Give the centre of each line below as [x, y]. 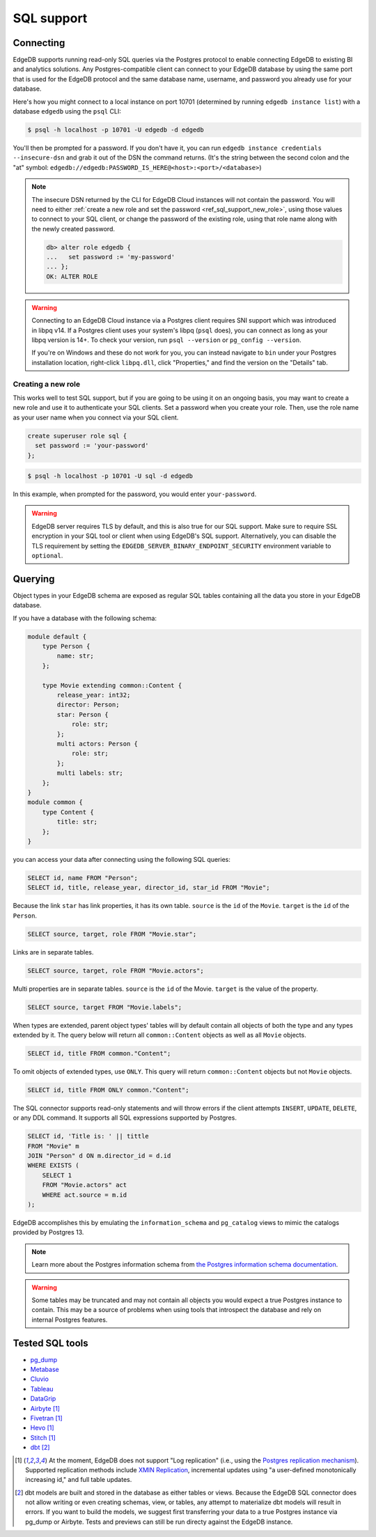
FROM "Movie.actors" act [85, 1185]
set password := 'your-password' [92, 446]
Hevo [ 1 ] [42, 1428]
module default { [57, 636]
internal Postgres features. [70, 1320]
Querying [34, 579]
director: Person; [88, 705]
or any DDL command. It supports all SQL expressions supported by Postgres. [125, 1118]
